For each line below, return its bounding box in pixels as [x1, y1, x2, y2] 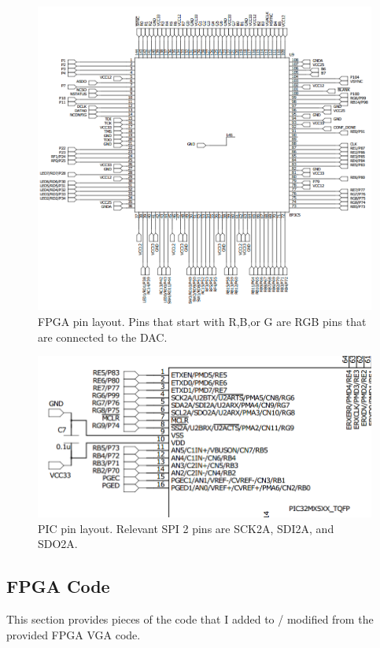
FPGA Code [6, 574, 110, 598]
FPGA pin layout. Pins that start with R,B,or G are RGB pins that [38, 313, 367, 329]
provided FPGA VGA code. [6, 626, 141, 642]
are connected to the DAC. [38, 328, 168, 345]
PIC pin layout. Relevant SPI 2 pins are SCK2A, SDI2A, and [38, 520, 334, 536]
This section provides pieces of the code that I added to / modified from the [6, 610, 374, 627]
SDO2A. [38, 535, 78, 552]
